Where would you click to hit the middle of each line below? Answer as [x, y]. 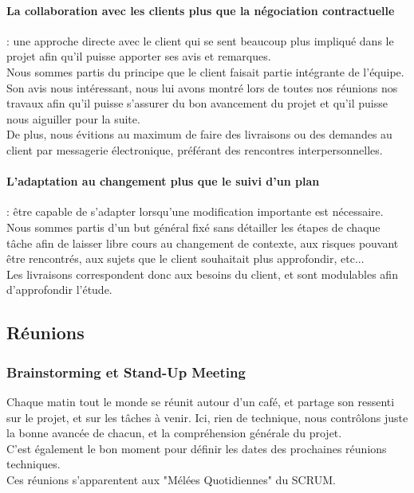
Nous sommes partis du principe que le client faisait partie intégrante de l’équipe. [205, 71]
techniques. [34, 464]
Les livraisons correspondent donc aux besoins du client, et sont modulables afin [202, 274]
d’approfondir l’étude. [59, 290]
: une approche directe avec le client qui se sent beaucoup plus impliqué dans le [200, 40]
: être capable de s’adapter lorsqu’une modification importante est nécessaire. [195, 211]
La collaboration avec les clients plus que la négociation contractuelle [201, 10]
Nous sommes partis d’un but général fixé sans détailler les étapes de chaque [193, 227]
